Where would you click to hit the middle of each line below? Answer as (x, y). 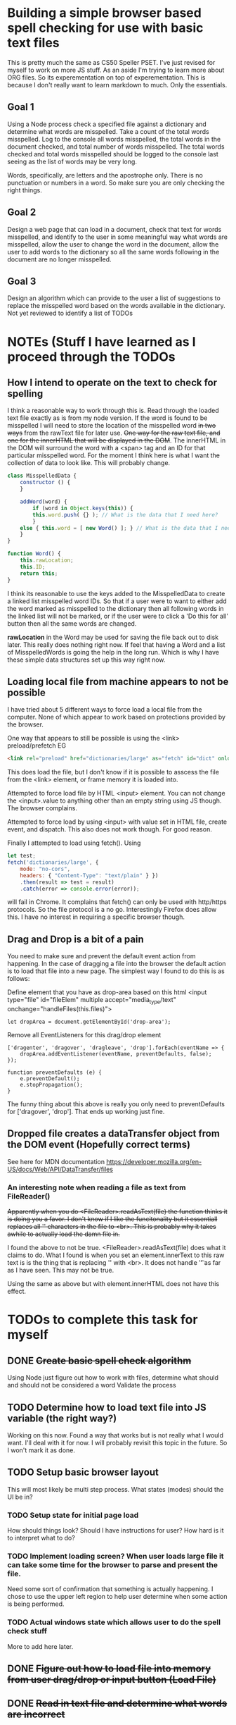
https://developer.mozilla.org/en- (154, 1161)
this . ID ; (33, 567)
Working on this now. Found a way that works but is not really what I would (115, 1435)
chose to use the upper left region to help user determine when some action (117, 1597)
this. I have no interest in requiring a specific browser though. (96, 917)
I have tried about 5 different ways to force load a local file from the (105, 710)
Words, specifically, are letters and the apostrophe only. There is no (105, 175)
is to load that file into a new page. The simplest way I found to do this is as (116, 971)
